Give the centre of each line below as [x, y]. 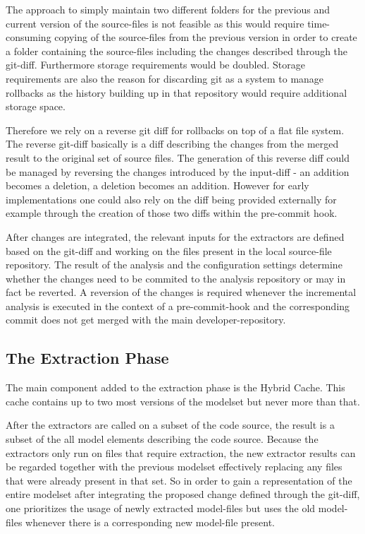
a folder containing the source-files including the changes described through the [177, 51]
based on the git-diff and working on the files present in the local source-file [169, 250]
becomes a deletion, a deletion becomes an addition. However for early [157, 185]
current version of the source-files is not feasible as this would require [155, 23]
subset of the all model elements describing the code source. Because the [162, 439]
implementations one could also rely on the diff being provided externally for [171, 199]
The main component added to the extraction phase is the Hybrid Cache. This [175, 387]
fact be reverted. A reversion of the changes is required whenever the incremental [181, 292]
